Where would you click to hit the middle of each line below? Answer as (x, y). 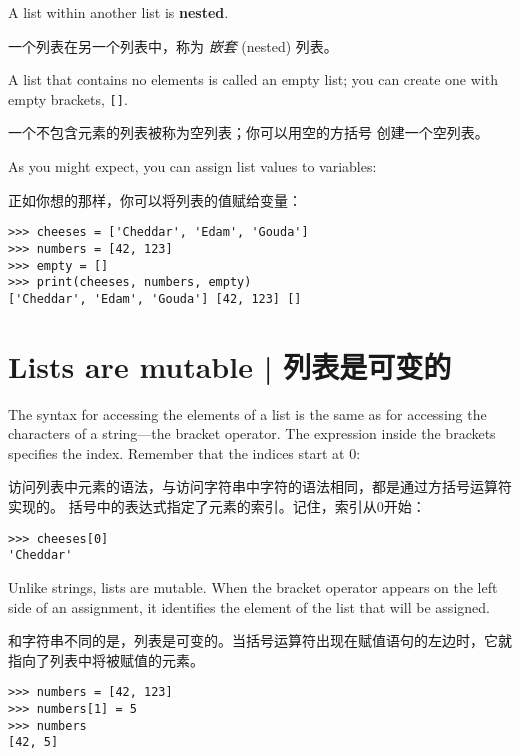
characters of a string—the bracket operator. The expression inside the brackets (252, 433)
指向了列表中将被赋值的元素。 (106, 659)
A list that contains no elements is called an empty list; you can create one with (253, 79)
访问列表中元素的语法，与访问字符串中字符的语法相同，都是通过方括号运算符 (260, 486)
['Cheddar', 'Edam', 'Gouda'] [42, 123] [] (155, 298)
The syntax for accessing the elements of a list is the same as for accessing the (247, 413)
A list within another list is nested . (118, 12)
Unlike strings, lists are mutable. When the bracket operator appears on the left (253, 586)
